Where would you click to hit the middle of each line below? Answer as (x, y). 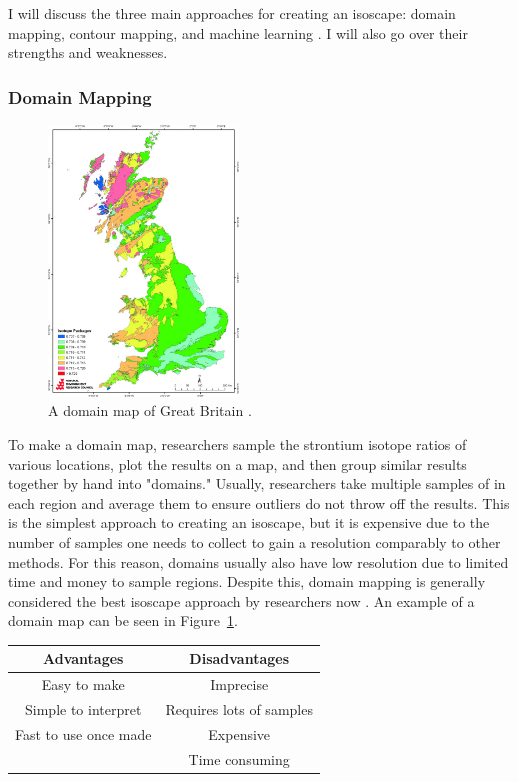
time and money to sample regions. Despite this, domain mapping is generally (247, 581)
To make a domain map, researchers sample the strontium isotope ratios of (237, 443)
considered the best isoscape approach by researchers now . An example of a (241, 600)
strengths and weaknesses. (88, 52)
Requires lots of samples (239, 709)
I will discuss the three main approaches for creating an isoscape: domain (232, 13)
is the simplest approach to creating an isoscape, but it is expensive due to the (249, 522)
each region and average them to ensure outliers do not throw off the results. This (259, 502)
